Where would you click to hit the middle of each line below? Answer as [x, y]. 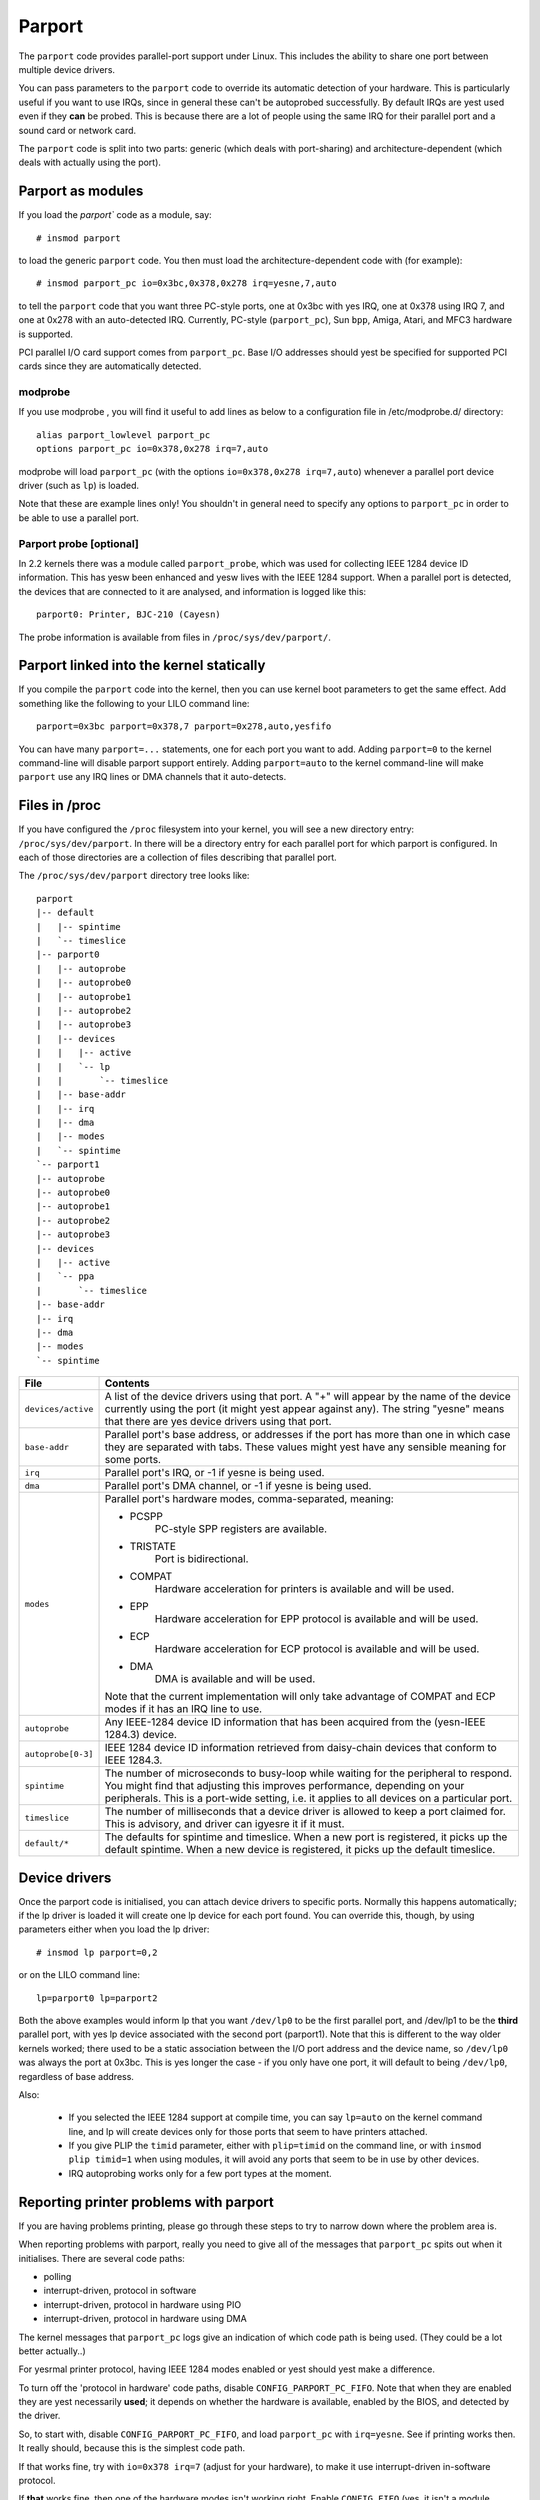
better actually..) [52, 2351]
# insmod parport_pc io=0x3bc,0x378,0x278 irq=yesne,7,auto [186, 283]
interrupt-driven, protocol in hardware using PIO [142, 2304]
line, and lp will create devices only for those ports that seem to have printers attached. [248, 2131]
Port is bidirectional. [201, 1559]
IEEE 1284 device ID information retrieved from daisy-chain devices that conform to [300, 1748]
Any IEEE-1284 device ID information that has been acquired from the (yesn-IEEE [295, 1722]
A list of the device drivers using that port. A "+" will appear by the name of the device [308, 1397]
